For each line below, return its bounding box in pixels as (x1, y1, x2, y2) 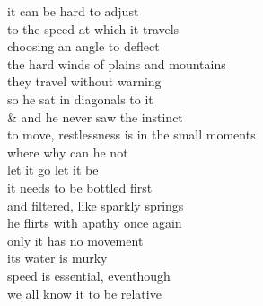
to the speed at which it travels (7, 19, 180, 38)
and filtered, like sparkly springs (7, 195, 184, 214)
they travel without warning (7, 72, 162, 91)
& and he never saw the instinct (7, 107, 183, 126)
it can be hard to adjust (7, 2, 139, 20)
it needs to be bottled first (7, 177, 153, 196)
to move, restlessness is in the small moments (7, 125, 256, 144)
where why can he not (7, 142, 128, 161)
